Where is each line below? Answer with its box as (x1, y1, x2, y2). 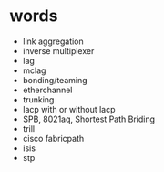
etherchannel (22, 84, 73, 95)
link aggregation (22, 36, 84, 47)
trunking (22, 93, 55, 105)
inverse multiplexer (22, 45, 95, 56)
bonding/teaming (22, 74, 88, 85)
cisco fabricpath (22, 133, 85, 144)
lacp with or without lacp (22, 103, 116, 114)
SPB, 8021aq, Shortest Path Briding (22, 113, 156, 124)
